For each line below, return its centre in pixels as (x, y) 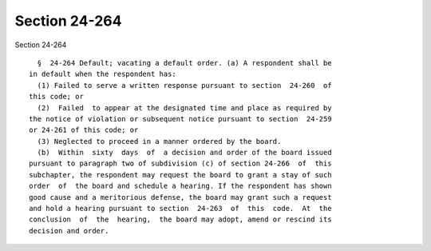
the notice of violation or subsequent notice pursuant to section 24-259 (180, 119)
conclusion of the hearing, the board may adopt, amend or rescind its (180, 219)
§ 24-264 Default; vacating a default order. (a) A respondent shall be (184, 63)
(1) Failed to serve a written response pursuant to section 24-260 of (184, 85)
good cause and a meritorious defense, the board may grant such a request (180, 197)
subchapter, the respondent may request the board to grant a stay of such (180, 175)
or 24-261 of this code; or (84, 130)
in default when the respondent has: (103, 74)
